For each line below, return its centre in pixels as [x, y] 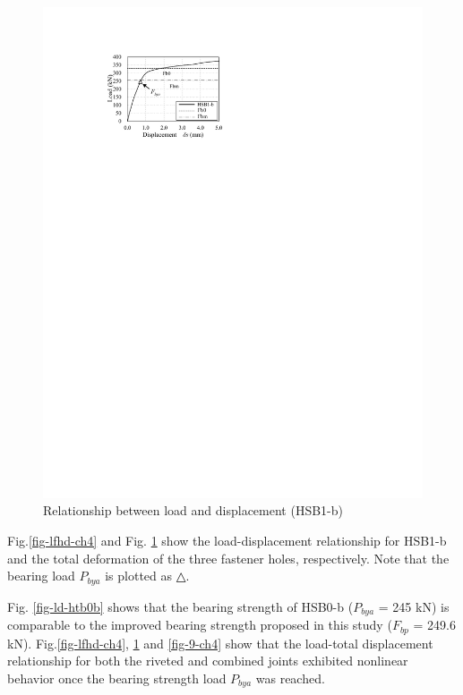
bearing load [41, 576]
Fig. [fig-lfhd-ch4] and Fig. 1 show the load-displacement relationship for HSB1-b [227, 541]
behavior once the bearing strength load [117, 678]
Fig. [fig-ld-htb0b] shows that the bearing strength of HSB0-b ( [180, 606]
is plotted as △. [147, 576]
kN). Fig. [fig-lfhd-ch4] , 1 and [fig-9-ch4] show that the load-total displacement [220, 643]
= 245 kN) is [414, 606]
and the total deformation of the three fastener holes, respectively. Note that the [228, 558]
